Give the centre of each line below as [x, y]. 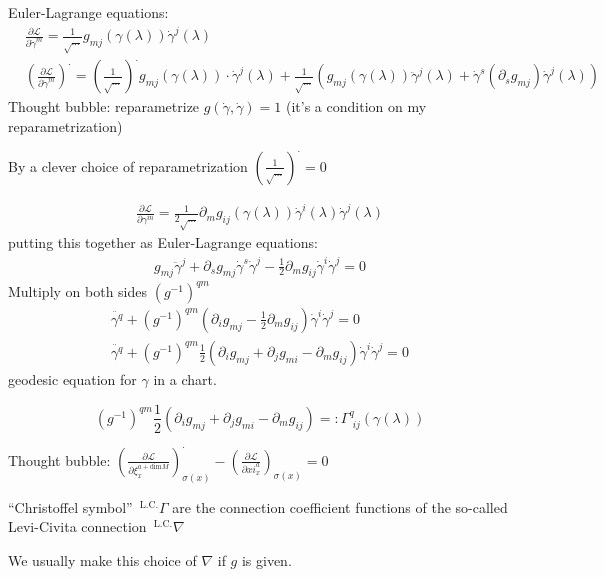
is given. [266, 560]
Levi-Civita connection [77, 526]
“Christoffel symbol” [70, 506]
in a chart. [185, 378]
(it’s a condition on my [356, 106]
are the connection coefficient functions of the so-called [340, 506]
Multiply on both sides [78, 290]
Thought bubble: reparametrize [104, 106]
